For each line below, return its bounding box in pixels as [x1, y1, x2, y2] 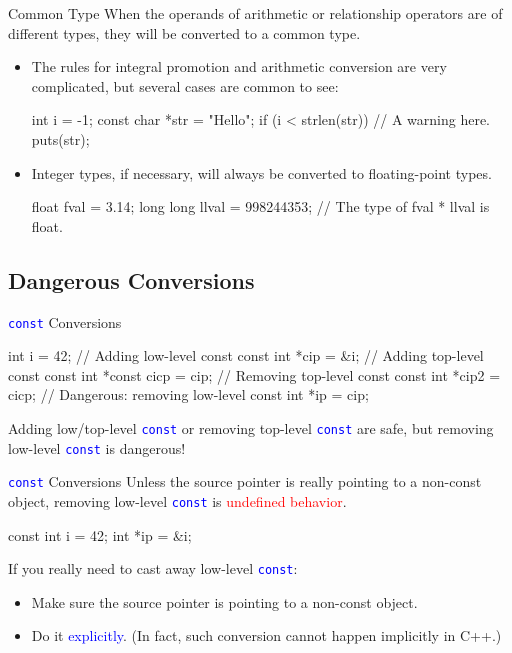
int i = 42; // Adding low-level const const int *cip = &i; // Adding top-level [8, 345, 484, 366]
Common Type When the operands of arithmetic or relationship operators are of [8, 3, 503, 23]
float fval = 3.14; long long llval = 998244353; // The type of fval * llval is [31, 196, 490, 217]
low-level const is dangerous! [8, 437, 186, 458]
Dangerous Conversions [8, 264, 255, 295]
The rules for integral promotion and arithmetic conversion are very [31, 56, 447, 77]
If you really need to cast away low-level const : [8, 558, 298, 579]
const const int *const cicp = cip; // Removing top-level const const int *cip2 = [8, 364, 501, 385]
